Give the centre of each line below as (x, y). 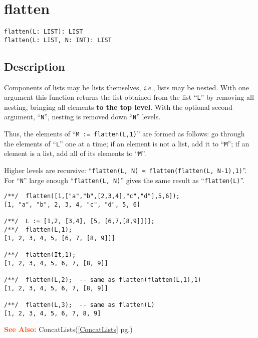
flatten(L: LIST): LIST (44, 32)
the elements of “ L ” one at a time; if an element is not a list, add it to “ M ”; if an (127, 143)
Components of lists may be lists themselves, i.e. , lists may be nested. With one (127, 87)
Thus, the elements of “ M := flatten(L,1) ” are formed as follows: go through (124, 134)
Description (35, 66)
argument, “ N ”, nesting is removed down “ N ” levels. (82, 117)
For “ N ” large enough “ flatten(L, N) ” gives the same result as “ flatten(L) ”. (124, 180)
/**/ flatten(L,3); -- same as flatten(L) (79, 305)
